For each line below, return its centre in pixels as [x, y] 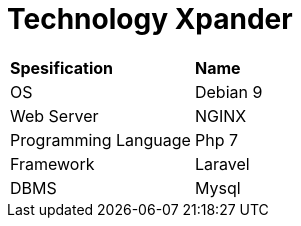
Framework [52, 163]
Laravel [222, 163]
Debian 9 [228, 91]
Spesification [62, 67]
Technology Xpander [150, 19]
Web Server [54, 115]
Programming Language [100, 139]
